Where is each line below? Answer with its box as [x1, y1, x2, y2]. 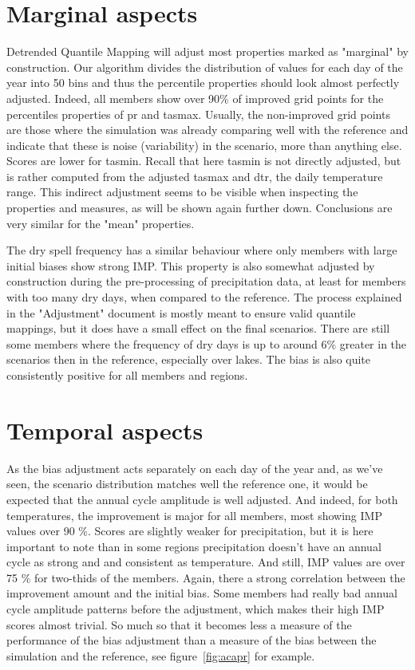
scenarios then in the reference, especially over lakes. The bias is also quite [6, 351, 371, 368]
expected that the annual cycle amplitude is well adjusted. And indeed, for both [6, 491, 398, 507]
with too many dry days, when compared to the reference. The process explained [6, 289, 402, 305]
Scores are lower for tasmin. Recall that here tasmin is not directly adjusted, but [6, 152, 401, 169]
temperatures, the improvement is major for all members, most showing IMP [6, 506, 382, 523]
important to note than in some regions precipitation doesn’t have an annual [6, 538, 381, 554]
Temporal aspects [6, 413, 204, 446]
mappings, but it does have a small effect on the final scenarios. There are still [6, 320, 390, 337]
